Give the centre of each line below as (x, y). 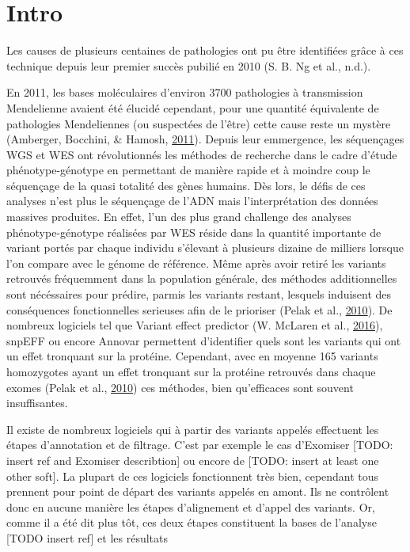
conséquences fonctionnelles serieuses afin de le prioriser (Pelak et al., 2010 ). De (199, 309)
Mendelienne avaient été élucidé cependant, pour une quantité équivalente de (193, 107)
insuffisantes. (37, 403)
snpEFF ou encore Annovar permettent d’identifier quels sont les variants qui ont (204, 340)
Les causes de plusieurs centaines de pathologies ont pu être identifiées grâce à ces (205, 50)
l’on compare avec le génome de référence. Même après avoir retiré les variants (196, 263)
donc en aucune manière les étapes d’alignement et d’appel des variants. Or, (191, 506)
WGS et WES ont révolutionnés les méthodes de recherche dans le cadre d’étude (202, 154)
